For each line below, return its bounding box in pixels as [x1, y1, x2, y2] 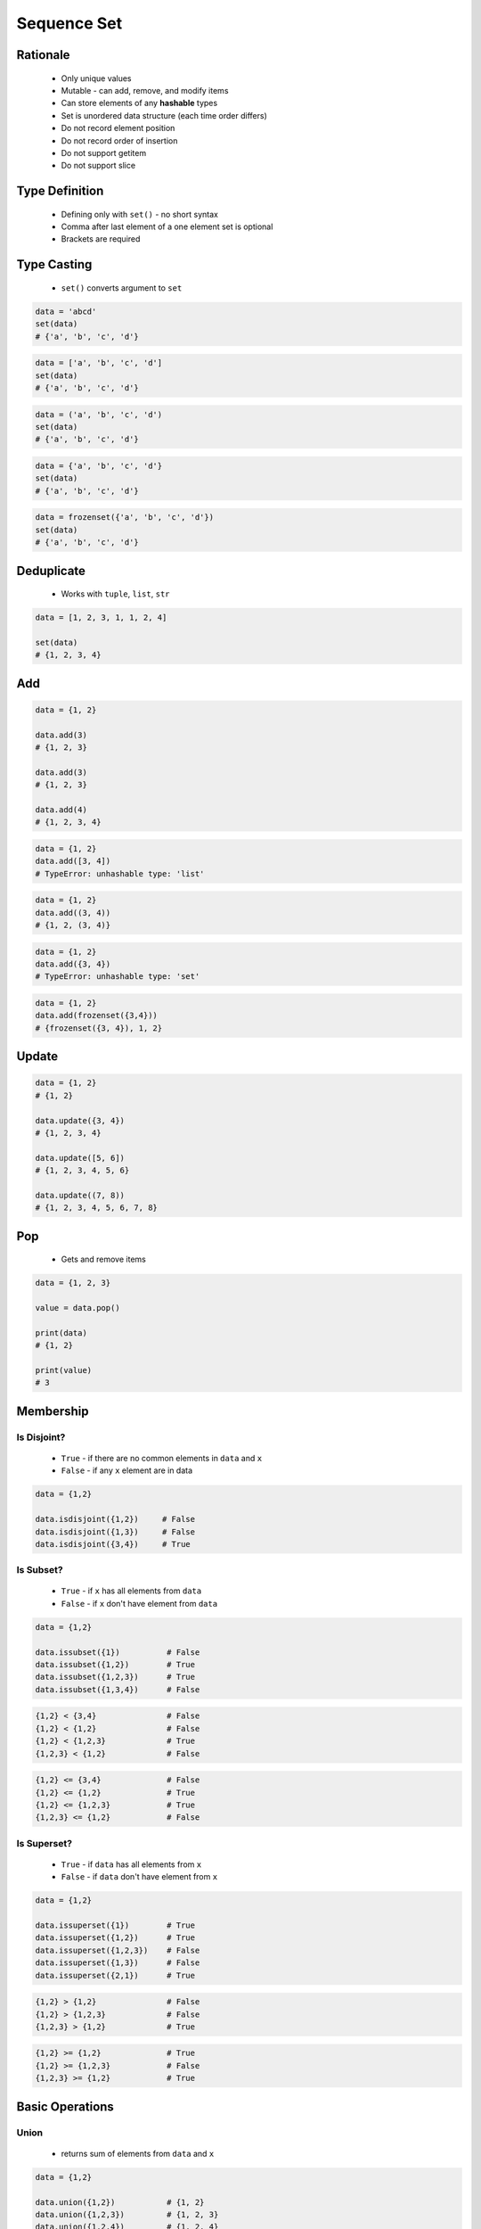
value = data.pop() [35, 1303, 120, 1313]
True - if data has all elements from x [61, 1859, 202, 1870]
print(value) [35, 1365, 93, 1376]
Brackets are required [61, 234, 141, 244]
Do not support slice [61, 160, 136, 171]
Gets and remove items [61, 1254, 146, 1265]
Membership [16, 1403, 89, 1419]
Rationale [16, 47, 70, 62]
